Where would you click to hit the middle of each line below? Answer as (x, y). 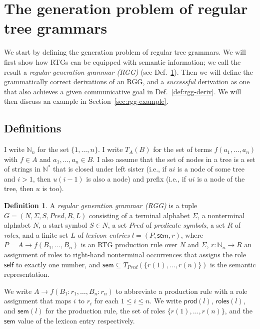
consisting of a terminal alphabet (139, 215)
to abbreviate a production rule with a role (181, 291)
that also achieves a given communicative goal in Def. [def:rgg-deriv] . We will (123, 91)
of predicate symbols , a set (185, 225)
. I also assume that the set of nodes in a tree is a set (174, 159)
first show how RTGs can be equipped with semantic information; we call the (122, 61)
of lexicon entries (104, 234)
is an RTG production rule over (129, 244)
